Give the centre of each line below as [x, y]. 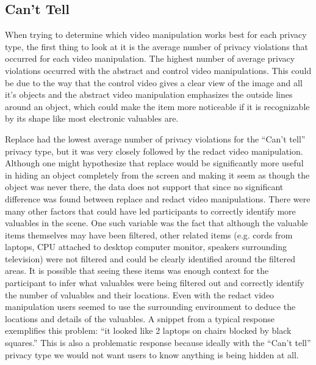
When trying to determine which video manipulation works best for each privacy [156, 35]
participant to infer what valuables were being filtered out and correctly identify [155, 283]
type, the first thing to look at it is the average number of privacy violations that [157, 46]
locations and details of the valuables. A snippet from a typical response [140, 318]
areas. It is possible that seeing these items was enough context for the [137, 271]
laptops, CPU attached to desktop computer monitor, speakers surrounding [146, 247]
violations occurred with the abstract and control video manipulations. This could [158, 70]
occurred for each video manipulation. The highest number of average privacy [150, 58]
